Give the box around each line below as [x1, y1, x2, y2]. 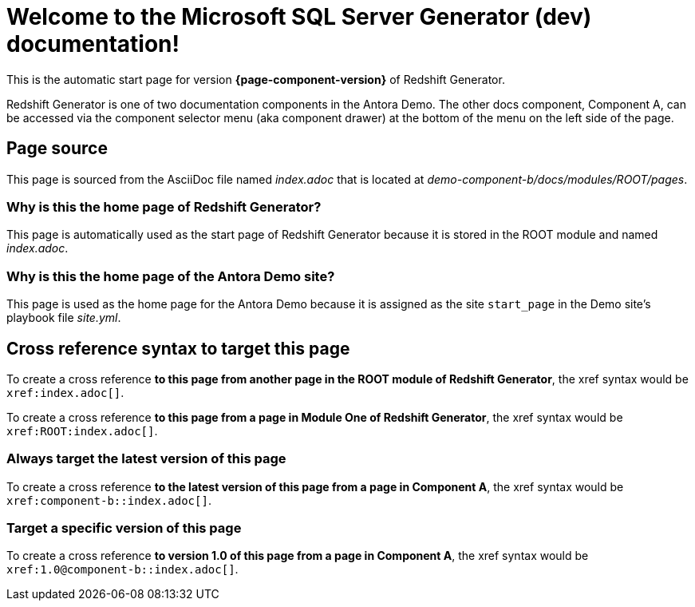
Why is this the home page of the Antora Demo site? [6, 268, 335, 284]
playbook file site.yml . [6, 311, 121, 325]
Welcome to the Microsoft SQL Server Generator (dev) [6, 3, 592, 30]
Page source [6, 138, 108, 159]
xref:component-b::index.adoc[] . [6, 493, 211, 507]
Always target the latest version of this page [6, 450, 286, 467]
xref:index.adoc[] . [6, 385, 124, 399]
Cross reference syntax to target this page [6, 338, 350, 359]
